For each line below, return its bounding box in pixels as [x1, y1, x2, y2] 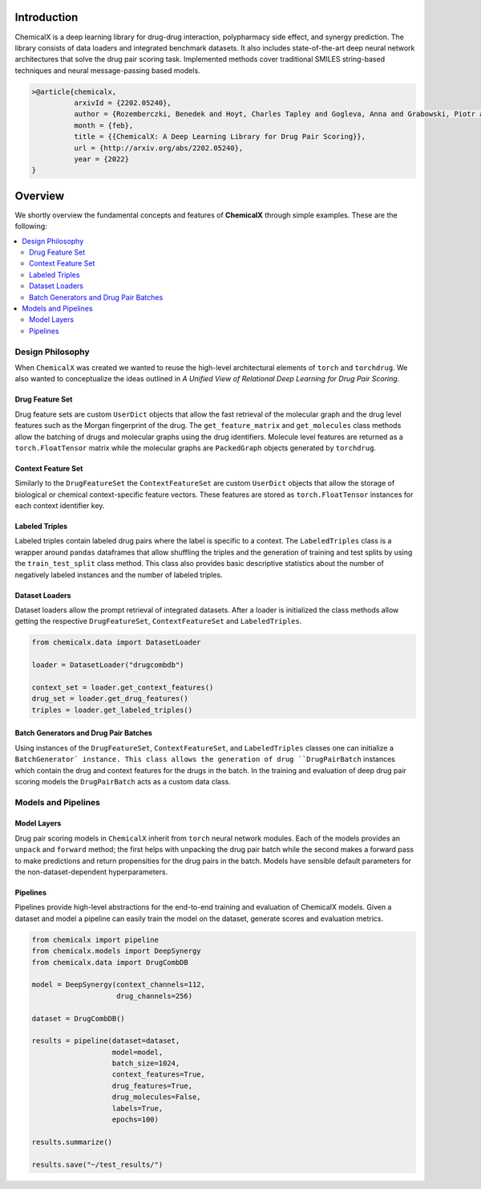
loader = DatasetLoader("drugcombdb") [31, 661, 184, 670]
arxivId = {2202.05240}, [73, 99, 172, 108]
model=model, [111, 1048, 164, 1057]
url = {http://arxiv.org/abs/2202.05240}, [73, 143, 244, 153]
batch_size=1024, [111, 1059, 180, 1068]
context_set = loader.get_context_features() [31, 682, 214, 692]
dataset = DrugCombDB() [31, 1014, 126, 1023]
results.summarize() [31, 1137, 112, 1146]
